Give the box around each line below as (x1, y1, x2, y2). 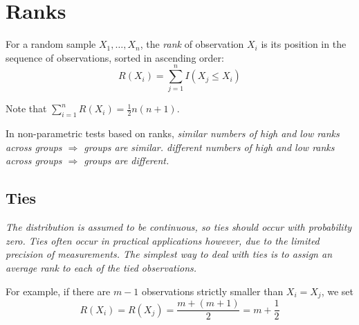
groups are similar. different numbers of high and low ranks (84, 139, 335, 154)
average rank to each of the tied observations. (6, 261, 197, 274)
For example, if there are (6, 283, 111, 298)
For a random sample (6, 37, 96, 51)
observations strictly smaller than (141, 283, 284, 298)
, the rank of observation (140, 37, 244, 51)
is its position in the (261, 37, 347, 51)
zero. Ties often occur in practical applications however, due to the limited (6, 233, 320, 247)
